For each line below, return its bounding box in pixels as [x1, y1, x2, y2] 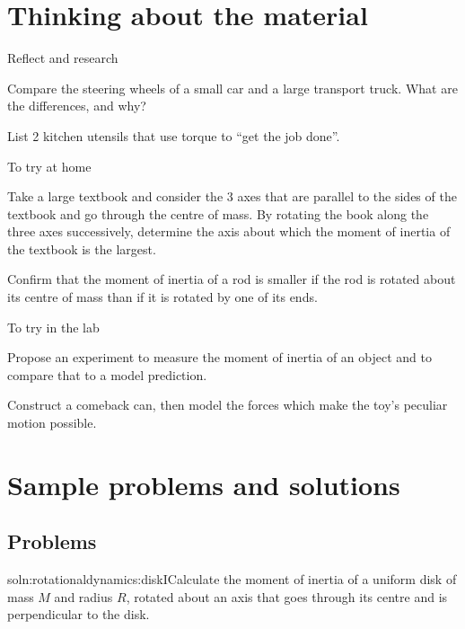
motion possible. [7, 413, 97, 432]
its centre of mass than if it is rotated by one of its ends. [7, 288, 318, 306]
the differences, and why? [7, 96, 146, 115]
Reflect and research [7, 49, 118, 67]
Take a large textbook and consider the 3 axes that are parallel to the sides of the [7, 187, 457, 206]
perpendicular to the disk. [7, 605, 150, 624]
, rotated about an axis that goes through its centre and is [126, 587, 448, 606]
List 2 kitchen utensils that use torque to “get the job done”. [7, 126, 340, 145]
